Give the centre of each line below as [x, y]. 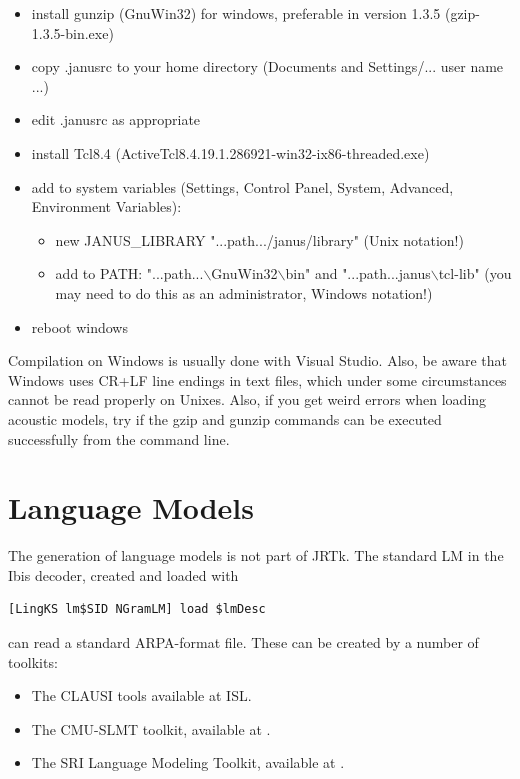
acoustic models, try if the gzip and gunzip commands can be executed [225, 418]
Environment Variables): [106, 206]
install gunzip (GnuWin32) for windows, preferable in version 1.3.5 [236, 13]
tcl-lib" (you [475, 273]
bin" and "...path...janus [358, 273]
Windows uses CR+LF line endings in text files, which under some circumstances [257, 379]
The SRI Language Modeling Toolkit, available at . [188, 762]
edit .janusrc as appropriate [116, 119]
